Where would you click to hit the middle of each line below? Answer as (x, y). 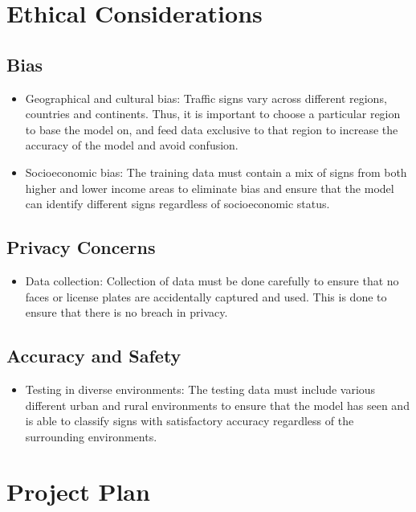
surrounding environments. (91, 436)
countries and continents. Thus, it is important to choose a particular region (213, 114)
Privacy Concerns (81, 247)
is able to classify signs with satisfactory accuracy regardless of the (190, 421)
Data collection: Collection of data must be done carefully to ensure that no (212, 280)
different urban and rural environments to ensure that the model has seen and (217, 405)
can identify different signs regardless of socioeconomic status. (177, 204)
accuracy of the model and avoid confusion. (132, 145)
